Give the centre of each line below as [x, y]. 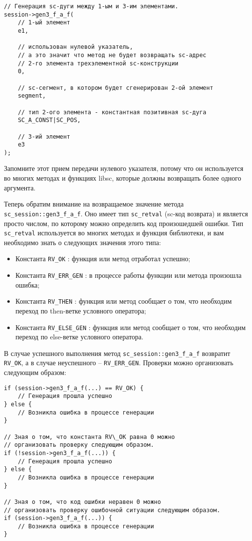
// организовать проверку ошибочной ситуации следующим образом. [112, 510]
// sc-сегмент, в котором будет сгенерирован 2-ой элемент [116, 88]
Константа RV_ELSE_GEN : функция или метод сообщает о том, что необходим [130, 327]
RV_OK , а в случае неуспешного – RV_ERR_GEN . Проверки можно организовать [119, 363]
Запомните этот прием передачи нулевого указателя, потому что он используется [124, 168]
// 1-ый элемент [44, 23]
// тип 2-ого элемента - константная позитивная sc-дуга [112, 112]
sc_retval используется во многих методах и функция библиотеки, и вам [114, 233]
